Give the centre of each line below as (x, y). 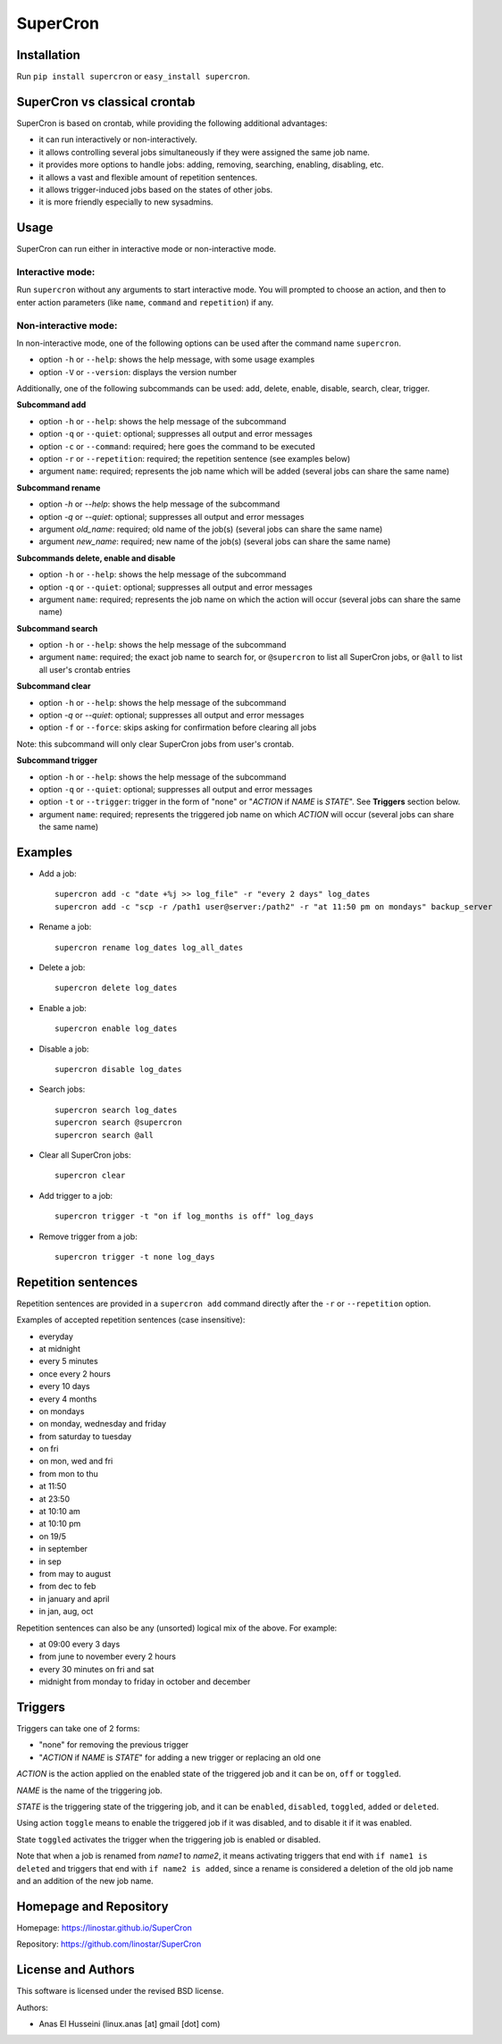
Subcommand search (57, 628)
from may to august (75, 1574)
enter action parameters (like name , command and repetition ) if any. (145, 302)
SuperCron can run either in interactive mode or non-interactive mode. (146, 249)
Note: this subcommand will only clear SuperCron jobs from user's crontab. (155, 744)
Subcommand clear (54, 686)
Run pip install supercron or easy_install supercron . (133, 77)
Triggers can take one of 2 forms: (78, 1729)
